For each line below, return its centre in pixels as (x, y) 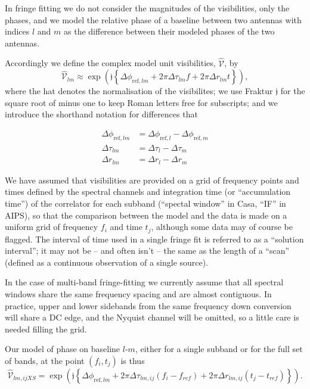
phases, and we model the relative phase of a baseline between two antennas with (153, 19)
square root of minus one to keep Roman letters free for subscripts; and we (141, 102)
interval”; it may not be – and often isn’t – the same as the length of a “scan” (147, 250)
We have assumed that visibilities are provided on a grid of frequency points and (152, 180)
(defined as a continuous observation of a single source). (107, 262)
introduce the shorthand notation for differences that (101, 114)
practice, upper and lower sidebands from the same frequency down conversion (148, 305)
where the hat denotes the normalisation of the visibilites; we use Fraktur (139, 91)
